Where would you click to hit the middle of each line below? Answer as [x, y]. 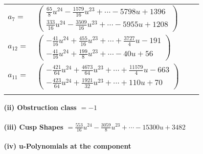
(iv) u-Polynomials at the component [68, 145]
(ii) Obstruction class [40, 107]
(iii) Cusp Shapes [34, 126]
